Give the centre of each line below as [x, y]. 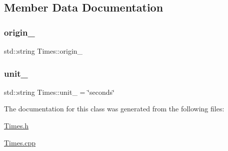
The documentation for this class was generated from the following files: [114, 109]
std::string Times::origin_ [43, 51]
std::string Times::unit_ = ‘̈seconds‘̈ [59, 92]
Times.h [16, 125]
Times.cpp [20, 142]
